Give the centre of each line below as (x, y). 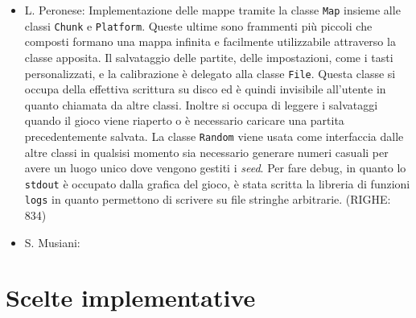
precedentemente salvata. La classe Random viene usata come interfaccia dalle (214, 136)
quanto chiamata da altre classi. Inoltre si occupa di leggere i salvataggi (201, 104)
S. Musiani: (52, 242)
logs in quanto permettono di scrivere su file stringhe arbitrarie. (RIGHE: (208, 199)
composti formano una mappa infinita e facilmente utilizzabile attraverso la (210, 41)
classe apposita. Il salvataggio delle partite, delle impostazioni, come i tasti (209, 57)
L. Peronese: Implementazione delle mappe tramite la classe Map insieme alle (212, 10)
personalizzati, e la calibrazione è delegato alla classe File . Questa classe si (210, 73)
